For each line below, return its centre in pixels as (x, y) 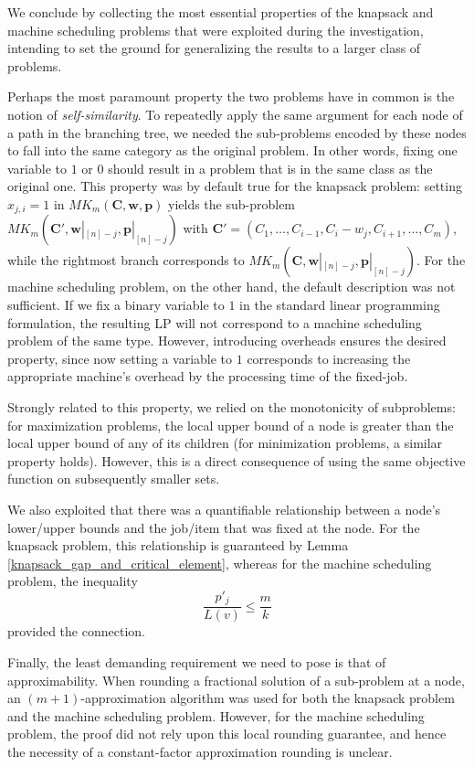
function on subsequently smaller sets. (114, 479)
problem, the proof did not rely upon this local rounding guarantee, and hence (227, 734)
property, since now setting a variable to (120, 358)
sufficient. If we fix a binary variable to (116, 304)
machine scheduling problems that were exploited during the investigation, (216, 30)
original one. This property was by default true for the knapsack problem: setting (235, 186)
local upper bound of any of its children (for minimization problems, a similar (225, 443)
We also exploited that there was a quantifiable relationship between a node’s (224, 509)
